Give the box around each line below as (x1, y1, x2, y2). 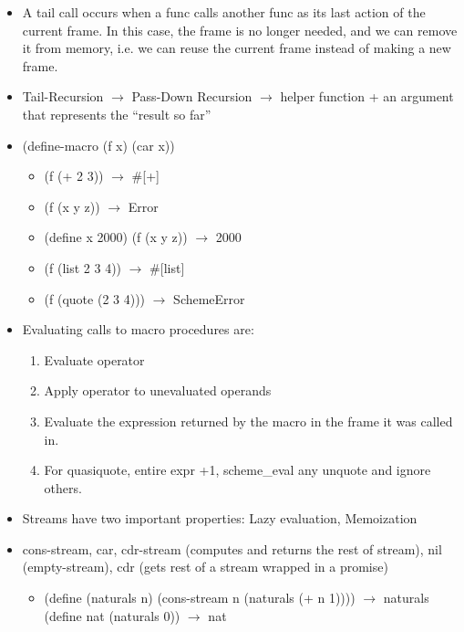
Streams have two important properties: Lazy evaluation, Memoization (22, 509, 418, 528)
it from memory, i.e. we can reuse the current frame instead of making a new (22, 38, 451, 58)
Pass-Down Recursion (131, 87, 253, 106)
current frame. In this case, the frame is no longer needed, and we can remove (22, 20, 458, 39)
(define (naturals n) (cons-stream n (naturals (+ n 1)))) (44, 588, 356, 607)
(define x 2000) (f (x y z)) (44, 227, 188, 247)
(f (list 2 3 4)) (44, 258, 122, 277)
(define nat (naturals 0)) (44, 606, 180, 625)
